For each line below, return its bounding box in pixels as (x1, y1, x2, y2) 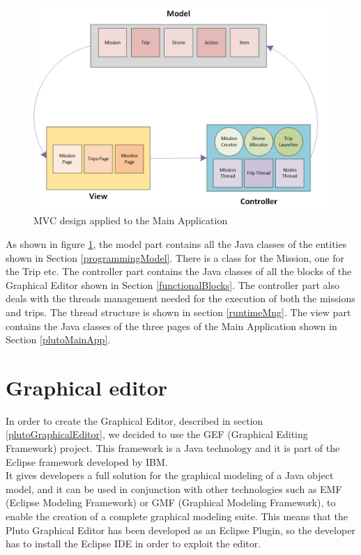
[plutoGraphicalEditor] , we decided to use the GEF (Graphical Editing (6, 427, 308, 441)
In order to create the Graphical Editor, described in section (6, 413, 263, 428)
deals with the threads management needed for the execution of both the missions (6, 291, 355, 306)
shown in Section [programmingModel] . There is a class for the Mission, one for (6, 250, 345, 265)
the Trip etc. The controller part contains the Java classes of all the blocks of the (6, 264, 352, 279)
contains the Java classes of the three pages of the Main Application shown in (6, 318, 337, 333)
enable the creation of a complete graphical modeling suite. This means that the (6, 509, 348, 524)
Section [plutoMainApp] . (6, 332, 111, 347)
